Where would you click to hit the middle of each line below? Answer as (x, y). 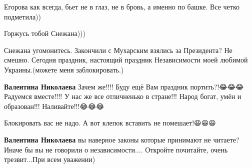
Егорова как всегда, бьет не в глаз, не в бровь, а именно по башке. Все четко (122, 6)
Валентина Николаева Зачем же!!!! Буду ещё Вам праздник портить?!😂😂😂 (124, 86)
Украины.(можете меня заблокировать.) (64, 69)
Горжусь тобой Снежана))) (45, 33)
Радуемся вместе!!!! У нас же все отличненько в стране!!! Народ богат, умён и (123, 96)
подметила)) (22, 16)
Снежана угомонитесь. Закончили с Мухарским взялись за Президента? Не (118, 50)
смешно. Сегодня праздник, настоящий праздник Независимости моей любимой (126, 60)
